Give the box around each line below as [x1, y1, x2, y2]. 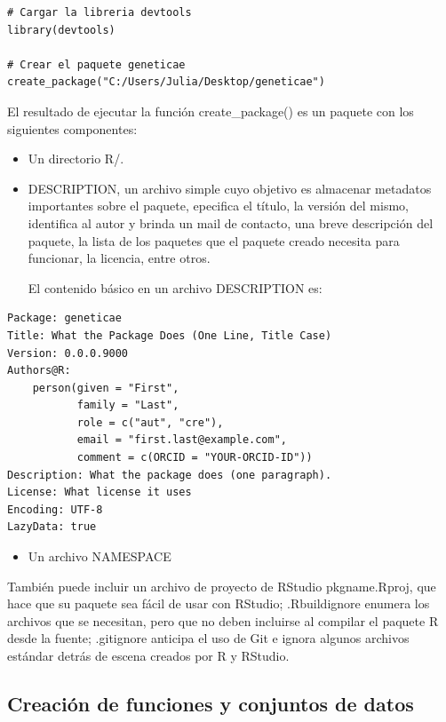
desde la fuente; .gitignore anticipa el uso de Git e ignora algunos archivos [7, 629, 410, 647]
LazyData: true [7, 520, 97, 534]
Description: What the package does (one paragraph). [7, 468, 332, 481]
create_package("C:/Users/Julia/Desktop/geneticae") [7, 75, 325, 89]
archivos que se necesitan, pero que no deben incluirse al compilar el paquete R [7, 611, 439, 630]
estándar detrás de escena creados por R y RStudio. [7, 647, 290, 664]
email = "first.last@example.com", [76, 433, 287, 447]
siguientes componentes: [7, 119, 138, 138]
